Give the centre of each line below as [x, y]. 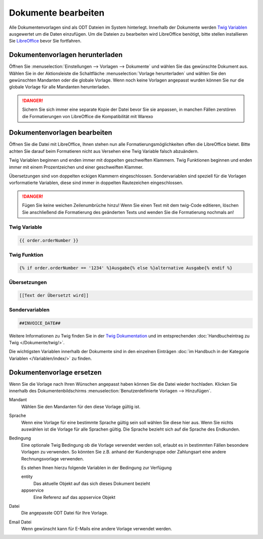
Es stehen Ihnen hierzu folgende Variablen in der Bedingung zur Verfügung [96, 467]
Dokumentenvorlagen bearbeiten [60, 133]
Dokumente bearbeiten [57, 13]
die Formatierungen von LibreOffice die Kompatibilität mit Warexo [88, 116]
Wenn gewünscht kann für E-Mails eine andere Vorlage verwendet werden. [97, 529]
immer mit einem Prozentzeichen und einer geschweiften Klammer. [76, 167]
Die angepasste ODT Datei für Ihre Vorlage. [65, 513]
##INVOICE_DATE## [40, 323]
